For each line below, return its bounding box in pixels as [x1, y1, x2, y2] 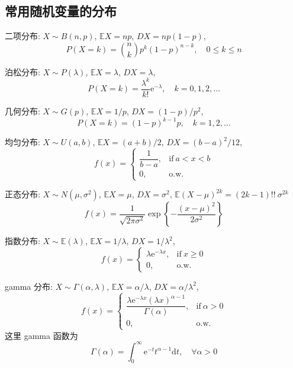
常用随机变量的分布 [5, 2, 117, 20]
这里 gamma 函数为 [5, 329, 78, 341]
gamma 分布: [5, 280, 53, 292]
